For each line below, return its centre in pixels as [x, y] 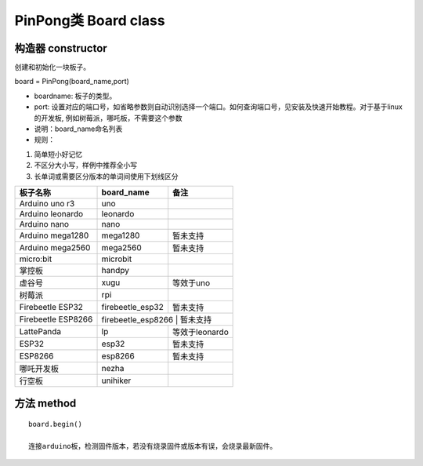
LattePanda [40, 331]
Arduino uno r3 [47, 203]
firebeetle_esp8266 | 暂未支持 [157, 319]
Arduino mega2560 [55, 247]
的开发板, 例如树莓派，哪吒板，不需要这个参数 [108, 118]
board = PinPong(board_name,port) [72, 82]
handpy [115, 270]
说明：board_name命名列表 [78, 129]
